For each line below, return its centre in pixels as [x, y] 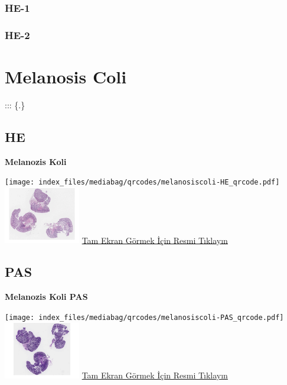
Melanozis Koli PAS [46, 297]
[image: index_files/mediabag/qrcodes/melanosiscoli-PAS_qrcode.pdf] [144, 317]
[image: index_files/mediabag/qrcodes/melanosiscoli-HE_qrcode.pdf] [142, 182]
